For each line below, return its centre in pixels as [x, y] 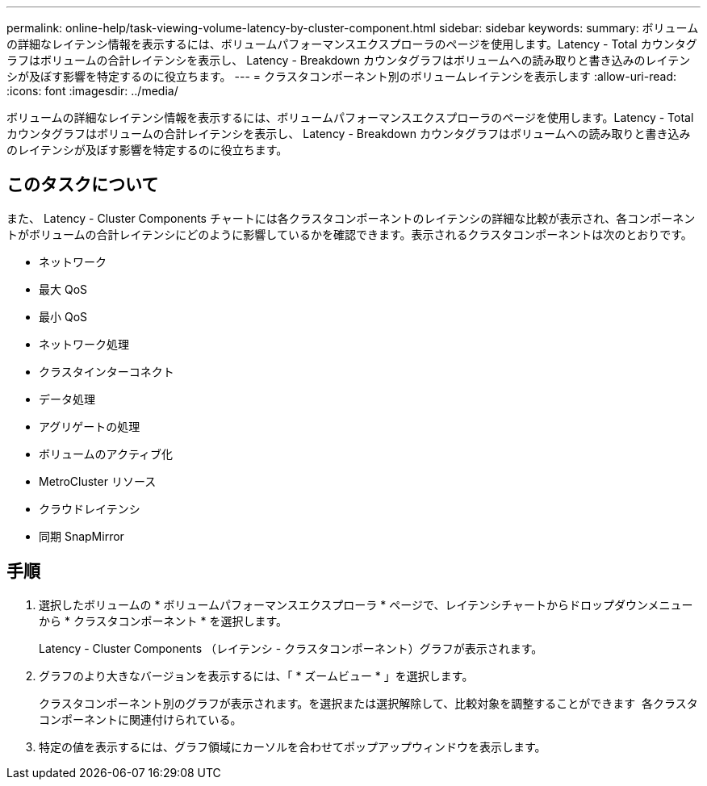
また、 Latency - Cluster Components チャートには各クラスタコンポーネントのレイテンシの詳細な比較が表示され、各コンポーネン [351, 218]
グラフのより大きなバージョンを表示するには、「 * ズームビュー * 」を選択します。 [256, 675]
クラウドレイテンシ [90, 508]
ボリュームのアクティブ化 [106, 454]
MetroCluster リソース [98, 481]
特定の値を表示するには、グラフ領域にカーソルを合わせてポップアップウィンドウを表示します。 [293, 746]
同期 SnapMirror [82, 536]
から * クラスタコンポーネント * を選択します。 [163, 621]
